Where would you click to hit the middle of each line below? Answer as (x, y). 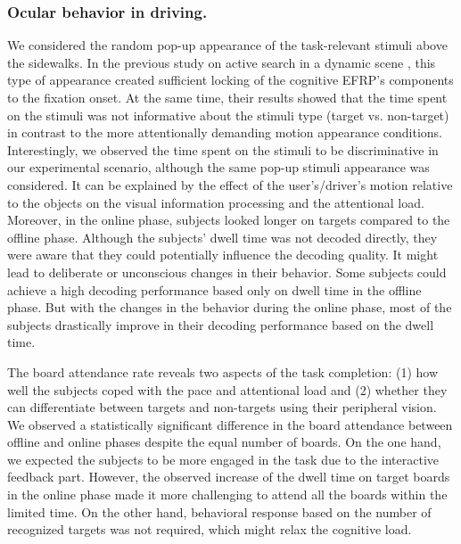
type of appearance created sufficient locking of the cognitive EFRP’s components (230, 80)
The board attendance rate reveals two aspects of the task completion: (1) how (222, 371)
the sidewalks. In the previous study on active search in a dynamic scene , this (222, 62)
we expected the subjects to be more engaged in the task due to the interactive (223, 459)
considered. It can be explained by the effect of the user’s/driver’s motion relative (230, 184)
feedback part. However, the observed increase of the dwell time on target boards (229, 477)
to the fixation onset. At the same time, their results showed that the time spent (227, 97)
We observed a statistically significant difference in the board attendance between (230, 424)
